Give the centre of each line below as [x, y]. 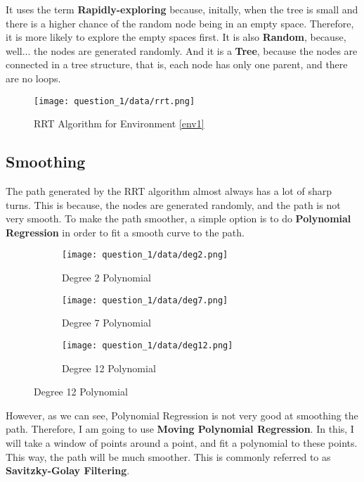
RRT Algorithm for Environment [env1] [119, 123]
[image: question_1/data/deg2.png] [145, 255]
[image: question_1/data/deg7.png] [145, 300]
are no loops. [33, 78]
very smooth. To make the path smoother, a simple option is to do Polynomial [178, 218]
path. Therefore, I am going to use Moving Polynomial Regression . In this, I [180, 429]
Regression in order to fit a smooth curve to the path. [125, 232]
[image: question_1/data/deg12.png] [148, 345]
